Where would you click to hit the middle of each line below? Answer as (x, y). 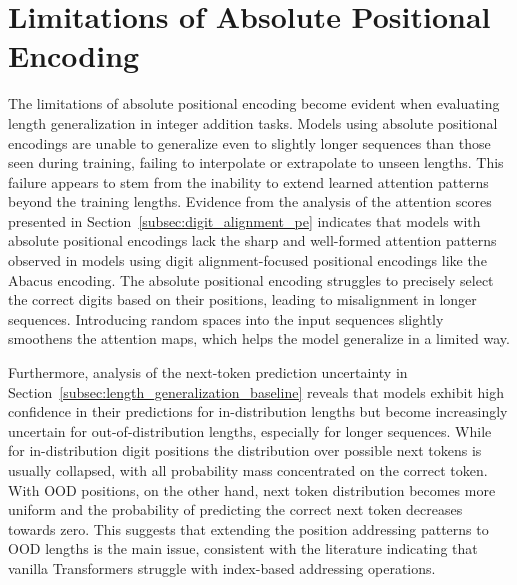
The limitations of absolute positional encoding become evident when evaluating (254, 103)
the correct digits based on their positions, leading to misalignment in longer (242, 299)
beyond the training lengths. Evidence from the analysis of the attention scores (250, 201)
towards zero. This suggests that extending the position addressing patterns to (248, 528)
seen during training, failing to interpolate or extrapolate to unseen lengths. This (256, 162)
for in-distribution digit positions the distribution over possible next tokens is (245, 450)
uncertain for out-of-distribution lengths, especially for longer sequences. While (250, 430)
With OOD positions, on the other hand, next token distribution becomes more (252, 489)
